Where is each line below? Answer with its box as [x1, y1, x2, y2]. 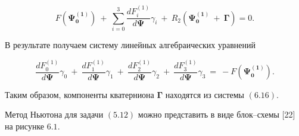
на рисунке [5, 120, 45, 132]
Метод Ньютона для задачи [5, 108, 104, 121]
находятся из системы [165, 88, 245, 100]
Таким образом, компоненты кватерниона [5, 88, 154, 100]
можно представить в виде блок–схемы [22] [138, 108, 295, 121]
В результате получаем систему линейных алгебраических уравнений [5, 39, 256, 50]
